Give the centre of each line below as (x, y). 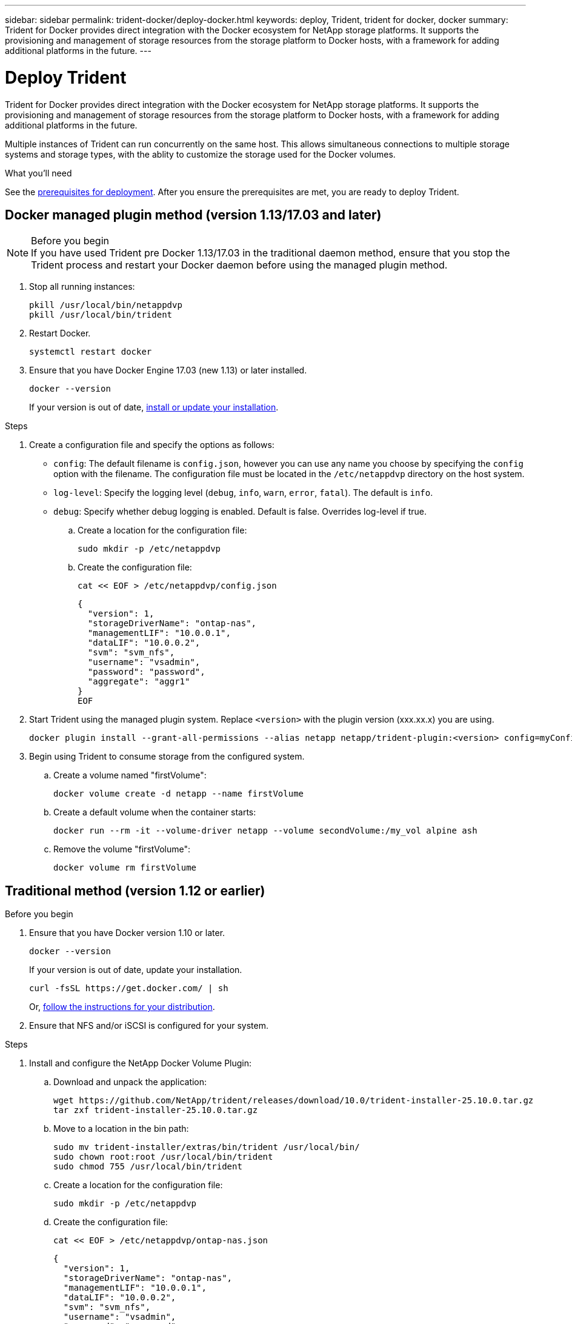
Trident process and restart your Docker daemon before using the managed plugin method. (239, 265)
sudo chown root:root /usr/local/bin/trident (163, 1157)
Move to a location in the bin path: (121, 1129)
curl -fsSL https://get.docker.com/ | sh (129, 988)
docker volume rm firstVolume (125, 868)
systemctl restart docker (91, 352)
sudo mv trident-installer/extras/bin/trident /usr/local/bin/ (207, 1147)
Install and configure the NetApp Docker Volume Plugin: (141, 1063)
